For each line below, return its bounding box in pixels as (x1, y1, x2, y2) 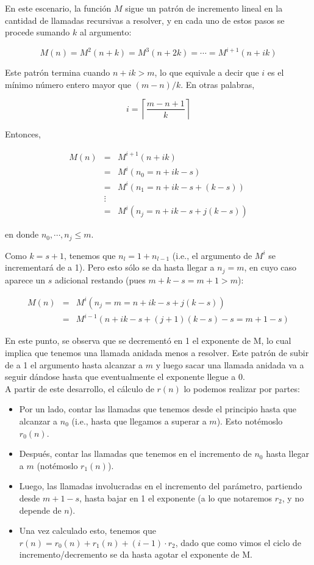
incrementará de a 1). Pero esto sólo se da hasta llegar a (5, 261, 215, 274)
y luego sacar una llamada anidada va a (155, 358, 304, 371)
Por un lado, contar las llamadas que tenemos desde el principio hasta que (19, 403, 296, 415)
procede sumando (5, 26, 70, 38)
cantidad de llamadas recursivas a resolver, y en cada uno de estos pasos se (5, 13, 285, 26)
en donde (5, 228, 39, 241)
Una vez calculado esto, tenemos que (19, 524, 156, 537)
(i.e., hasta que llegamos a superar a (71, 414, 207, 427)
